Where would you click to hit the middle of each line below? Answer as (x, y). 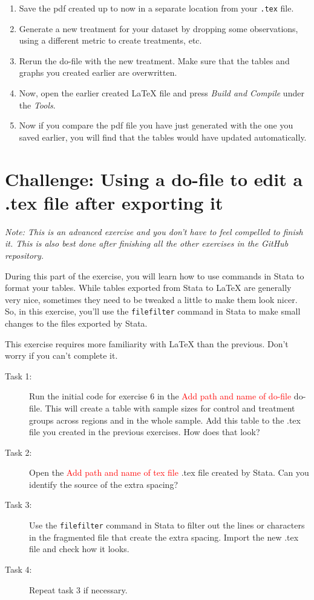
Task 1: (18, 375)
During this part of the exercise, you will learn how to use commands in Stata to (155, 275)
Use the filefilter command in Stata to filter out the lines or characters (167, 525)
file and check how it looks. (79, 549)
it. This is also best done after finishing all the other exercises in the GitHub (147, 243)
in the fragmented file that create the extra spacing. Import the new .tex (164, 537)
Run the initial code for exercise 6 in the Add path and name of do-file (160, 396)
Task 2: (18, 452)
